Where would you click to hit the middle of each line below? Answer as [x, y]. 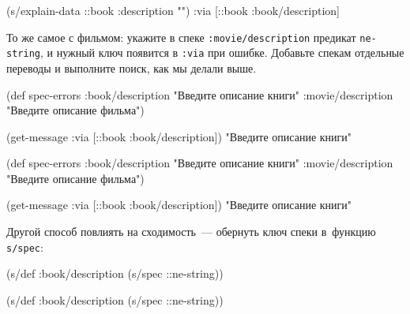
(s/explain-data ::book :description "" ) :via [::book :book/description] [173, 10]
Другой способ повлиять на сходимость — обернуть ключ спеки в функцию [191, 232]
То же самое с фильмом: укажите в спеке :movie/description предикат [181, 37]
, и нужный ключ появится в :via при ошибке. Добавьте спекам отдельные [222, 52]
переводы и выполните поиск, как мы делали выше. [132, 67]
